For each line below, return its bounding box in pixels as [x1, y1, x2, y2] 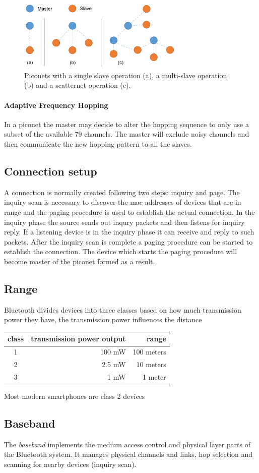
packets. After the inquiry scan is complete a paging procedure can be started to [4, 236, 253, 247]
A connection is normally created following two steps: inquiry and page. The [4, 187, 240, 197]
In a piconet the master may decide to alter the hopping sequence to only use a [4, 119, 249, 129]
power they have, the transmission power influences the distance [4, 314, 202, 325]
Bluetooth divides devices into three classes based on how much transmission [4, 304, 241, 315]
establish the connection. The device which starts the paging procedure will [4, 246, 237, 257]
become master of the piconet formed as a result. [4, 256, 155, 266]
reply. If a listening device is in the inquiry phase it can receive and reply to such [4, 226, 254, 237]
